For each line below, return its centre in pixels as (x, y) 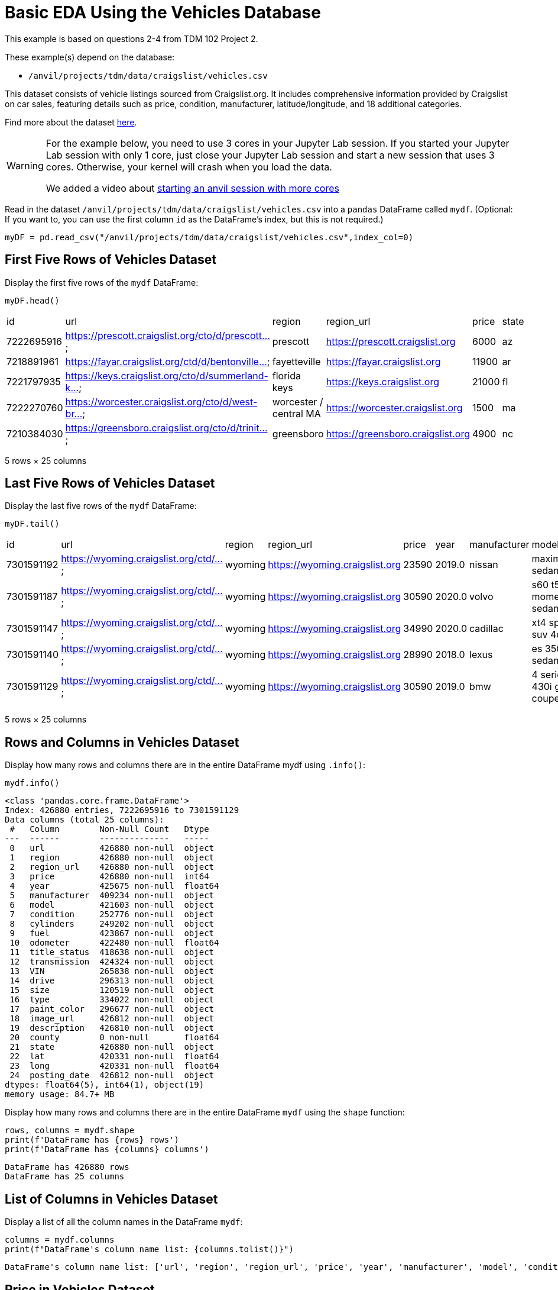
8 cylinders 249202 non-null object (112, 924)
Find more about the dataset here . (71, 122)
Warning (25, 165)
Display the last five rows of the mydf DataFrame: (101, 506)
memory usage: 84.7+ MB (60, 1094)
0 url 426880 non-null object (112, 848)
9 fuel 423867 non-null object (112, 933)
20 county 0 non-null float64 (114, 1038)
